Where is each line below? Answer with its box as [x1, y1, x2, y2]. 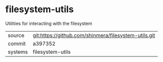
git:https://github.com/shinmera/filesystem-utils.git [32, 32, 155, 39]
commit [8, 40, 26, 47]
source [8, 32, 24, 39]
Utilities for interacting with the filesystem [5, 20, 92, 26]
